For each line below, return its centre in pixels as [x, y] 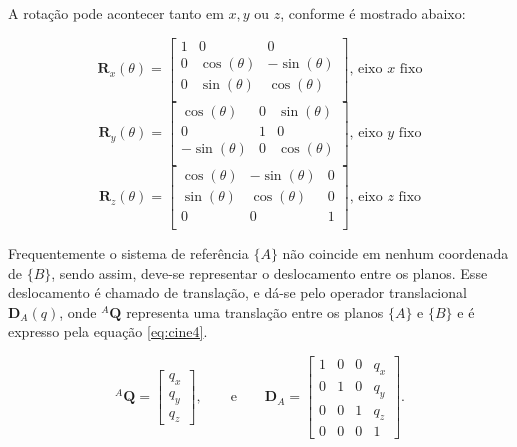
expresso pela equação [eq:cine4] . [108, 331]
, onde [78, 311]
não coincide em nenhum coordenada [395, 252]
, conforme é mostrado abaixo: [373, 13]
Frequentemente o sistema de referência [128, 252]
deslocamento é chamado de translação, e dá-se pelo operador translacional [237, 292]
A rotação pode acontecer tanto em [116, 13]
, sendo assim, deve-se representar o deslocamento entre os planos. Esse [269, 272]
